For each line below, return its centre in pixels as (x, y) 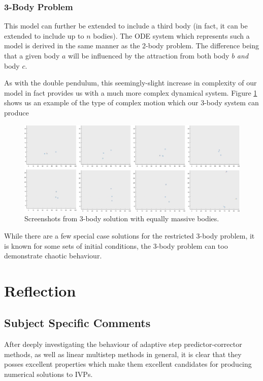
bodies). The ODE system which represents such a (171, 35)
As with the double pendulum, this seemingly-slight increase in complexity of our (130, 83)
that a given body (32, 55)
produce (17, 112)
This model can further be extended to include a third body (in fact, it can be (126, 26)
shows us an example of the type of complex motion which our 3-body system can (131, 102)
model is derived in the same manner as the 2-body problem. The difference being (132, 46)
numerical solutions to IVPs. (48, 374)
